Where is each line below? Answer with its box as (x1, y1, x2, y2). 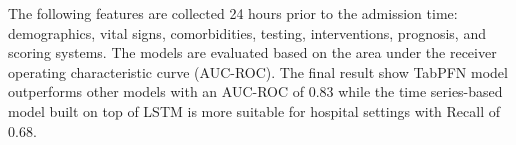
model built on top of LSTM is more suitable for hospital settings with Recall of (8, 100, 501, 121)
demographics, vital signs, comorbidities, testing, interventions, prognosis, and (8, 22, 486, 43)
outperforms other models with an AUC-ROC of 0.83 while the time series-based (8, 81, 503, 102)
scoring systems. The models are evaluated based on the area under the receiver (8, 42, 497, 63)
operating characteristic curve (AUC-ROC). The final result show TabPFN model (8, 61, 508, 82)
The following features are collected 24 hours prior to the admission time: (8, 3, 458, 23)
